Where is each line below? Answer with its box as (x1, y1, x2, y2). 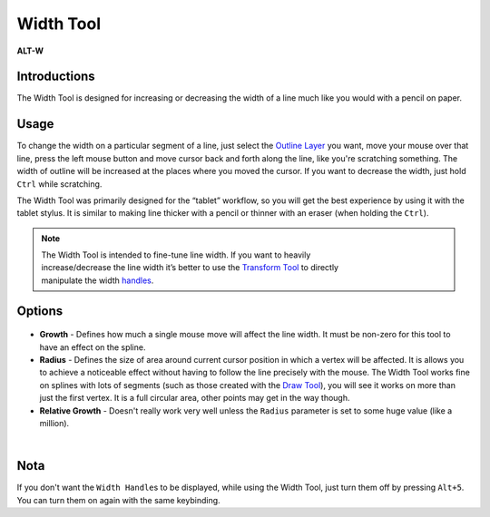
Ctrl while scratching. (16, 178, 103, 190)
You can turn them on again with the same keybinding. (16, 494, 221, 505)
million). (39, 418, 70, 429)
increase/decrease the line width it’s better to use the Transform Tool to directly (41, 262, 339, 273)
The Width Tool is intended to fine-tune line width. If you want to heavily (41, 249, 311, 260)
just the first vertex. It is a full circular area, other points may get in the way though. (39, 393, 350, 404)
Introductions (16, 69, 95, 84)
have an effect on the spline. (39, 341, 146, 353)
